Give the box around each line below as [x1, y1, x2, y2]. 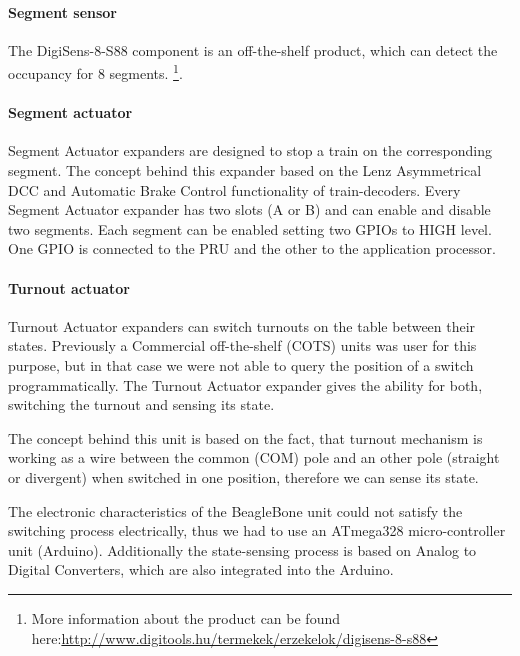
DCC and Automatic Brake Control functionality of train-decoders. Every [8, 179, 461, 200]
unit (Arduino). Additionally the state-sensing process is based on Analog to [8, 539, 477, 560]
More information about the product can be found [31, 607, 340, 628]
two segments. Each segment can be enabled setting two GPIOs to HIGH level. [8, 218, 492, 239]
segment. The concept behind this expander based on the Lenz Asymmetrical [8, 160, 482, 181]
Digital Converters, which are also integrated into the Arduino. [8, 559, 394, 580]
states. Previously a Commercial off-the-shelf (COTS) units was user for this [8, 335, 477, 356]
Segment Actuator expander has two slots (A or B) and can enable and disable [8, 199, 491, 220]
